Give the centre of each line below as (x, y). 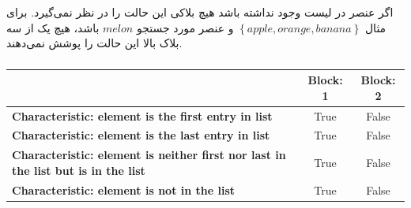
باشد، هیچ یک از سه (53, 27)
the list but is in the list (79, 170)
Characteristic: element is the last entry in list (141, 135)
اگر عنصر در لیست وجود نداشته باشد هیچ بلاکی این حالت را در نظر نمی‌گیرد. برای (200, 11)
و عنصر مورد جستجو (185, 27)
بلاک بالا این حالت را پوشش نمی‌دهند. (94, 43)
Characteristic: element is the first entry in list (142, 115)
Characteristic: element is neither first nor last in (149, 155)
